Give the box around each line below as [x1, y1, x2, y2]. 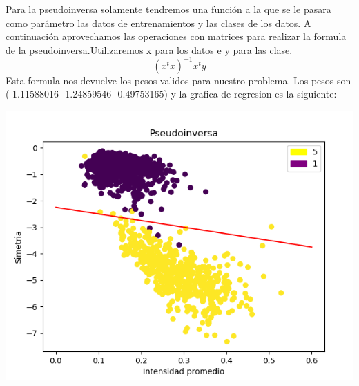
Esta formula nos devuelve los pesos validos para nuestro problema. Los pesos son [6, 73, 351, 87]
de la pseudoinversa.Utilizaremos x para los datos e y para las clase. [6, 42, 293, 57]
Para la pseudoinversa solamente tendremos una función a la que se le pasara [6, 2, 331, 16]
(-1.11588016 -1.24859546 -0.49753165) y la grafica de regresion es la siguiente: [6, 86, 337, 101]
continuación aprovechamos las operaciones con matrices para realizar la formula [6, 29, 347, 44]
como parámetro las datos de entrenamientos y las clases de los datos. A [6, 15, 311, 30]
